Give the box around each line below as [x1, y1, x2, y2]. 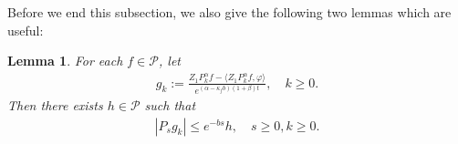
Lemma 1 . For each [7, 51, 123, 70]
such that [144, 96, 196, 115]
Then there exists [7, 96, 103, 115]
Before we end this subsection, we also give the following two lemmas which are [7, 3, 452, 21]
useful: [7, 20, 44, 39]
